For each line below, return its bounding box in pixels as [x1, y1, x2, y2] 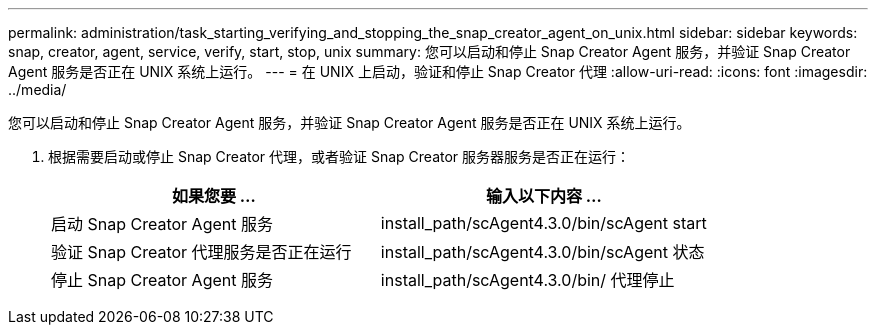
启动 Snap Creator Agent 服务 [51, 214, 273, 234]
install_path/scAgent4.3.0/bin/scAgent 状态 [380, 242, 705, 262]
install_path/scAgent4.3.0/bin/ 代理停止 [380, 270, 675, 290]
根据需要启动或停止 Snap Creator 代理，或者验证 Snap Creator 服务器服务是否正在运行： [48, 148, 631, 165]
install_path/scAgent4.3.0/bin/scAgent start [380, 213, 707, 233]
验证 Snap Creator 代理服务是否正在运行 [51, 242, 352, 262]
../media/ [8, 81, 67, 98]
